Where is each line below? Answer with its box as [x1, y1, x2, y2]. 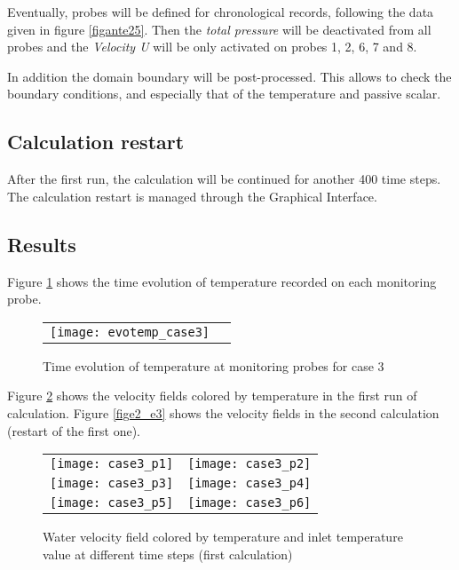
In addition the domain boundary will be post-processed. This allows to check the [7, 67, 452, 85]
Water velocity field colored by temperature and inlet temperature [43, 527, 403, 546]
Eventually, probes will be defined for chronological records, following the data [7, 3, 434, 20]
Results [7, 230, 76, 257]
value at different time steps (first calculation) [43, 544, 293, 563]
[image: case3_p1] [50, 456, 174, 471]
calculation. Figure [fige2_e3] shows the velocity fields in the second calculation [7, 403, 439, 422]
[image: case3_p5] [50, 495, 174, 511]
